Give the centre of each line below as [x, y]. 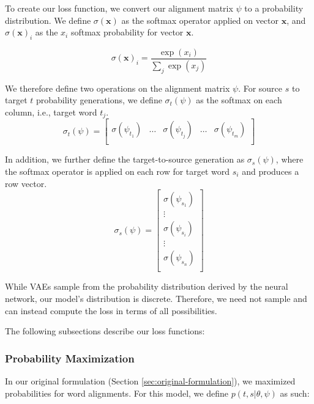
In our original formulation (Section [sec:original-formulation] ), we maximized [150, 380]
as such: [295, 393]
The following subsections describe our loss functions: [105, 331]
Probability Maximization [70, 358]
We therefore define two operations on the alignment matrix [118, 88]
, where [290, 159]
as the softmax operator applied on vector [200, 20]
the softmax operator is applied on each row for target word [118, 171]
